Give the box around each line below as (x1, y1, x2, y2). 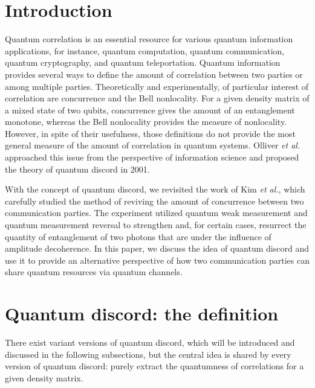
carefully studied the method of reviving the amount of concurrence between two (5, 194, 304, 207)
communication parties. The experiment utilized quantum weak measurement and (5, 206, 308, 219)
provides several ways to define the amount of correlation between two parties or (5, 68, 303, 80)
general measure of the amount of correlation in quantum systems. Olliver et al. (5, 139, 300, 151)
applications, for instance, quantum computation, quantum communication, (5, 44, 285, 57)
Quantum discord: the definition (5, 301, 279, 326)
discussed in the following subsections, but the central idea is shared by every (5, 348, 291, 360)
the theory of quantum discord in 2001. (5, 162, 150, 175)
